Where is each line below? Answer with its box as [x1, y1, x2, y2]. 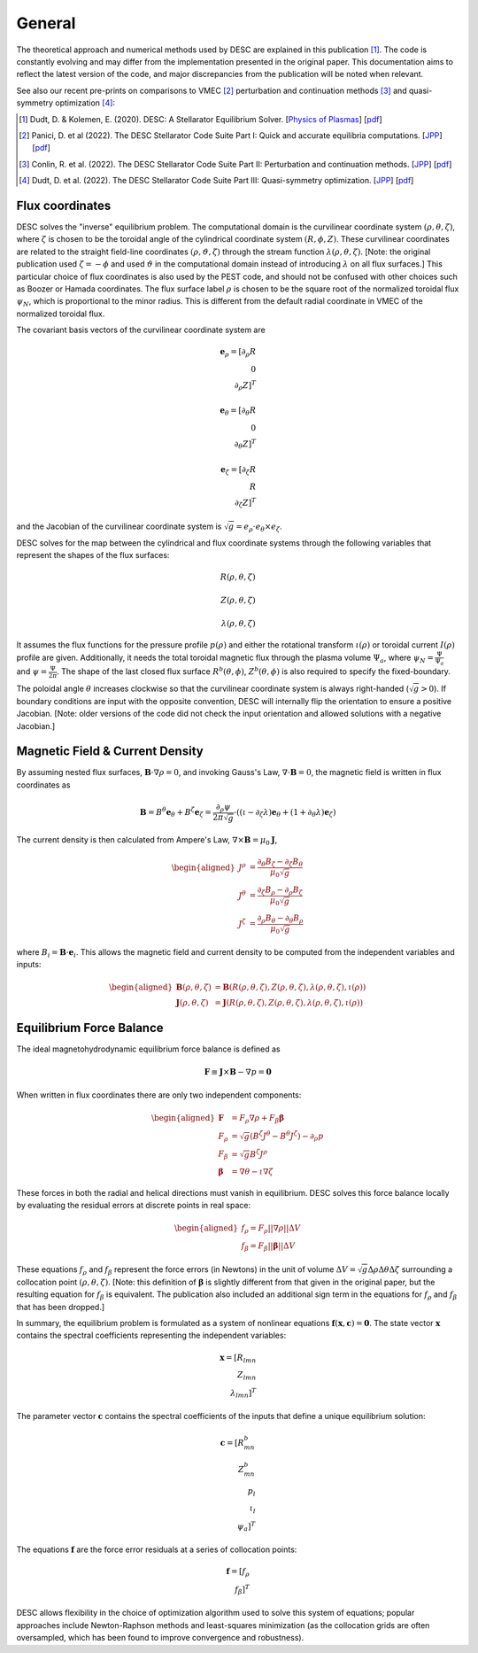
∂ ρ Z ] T [234, 379, 257, 392]
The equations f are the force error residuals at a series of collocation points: [16, 1544, 297, 1555]
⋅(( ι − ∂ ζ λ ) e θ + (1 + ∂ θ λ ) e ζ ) [233, 807, 336, 819]
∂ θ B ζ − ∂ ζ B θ [257, 857, 304, 869]
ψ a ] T [237, 1520, 256, 1533]
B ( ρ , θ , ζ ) [175, 982, 212, 992]
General [16, 13, 76, 33]
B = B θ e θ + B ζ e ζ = [139, 806, 212, 819]
